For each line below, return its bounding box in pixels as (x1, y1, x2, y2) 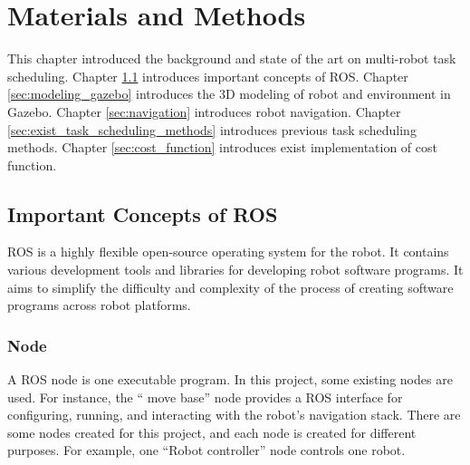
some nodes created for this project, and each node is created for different (7, 422, 417, 441)
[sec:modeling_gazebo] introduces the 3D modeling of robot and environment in (7, 84, 451, 103)
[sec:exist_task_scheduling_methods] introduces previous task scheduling (7, 120, 417, 139)
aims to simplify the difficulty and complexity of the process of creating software (7, 277, 454, 296)
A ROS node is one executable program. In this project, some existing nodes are (7, 370, 453, 389)
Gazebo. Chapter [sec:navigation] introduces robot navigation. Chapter (7, 102, 401, 121)
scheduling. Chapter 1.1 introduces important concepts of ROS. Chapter (7, 66, 408, 85)
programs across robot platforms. (7, 295, 191, 315)
